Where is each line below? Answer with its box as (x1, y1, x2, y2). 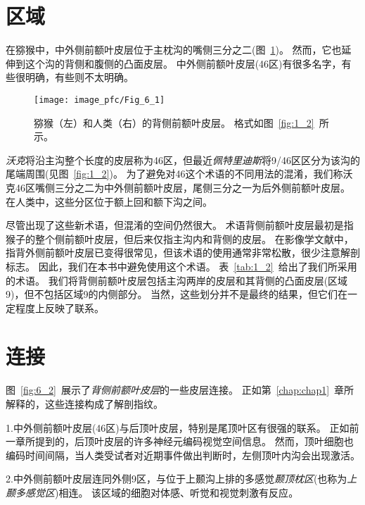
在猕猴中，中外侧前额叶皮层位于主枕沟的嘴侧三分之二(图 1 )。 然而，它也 (6, 42, 342, 57)
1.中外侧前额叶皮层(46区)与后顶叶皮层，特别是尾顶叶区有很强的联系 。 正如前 (6, 420, 359, 435)
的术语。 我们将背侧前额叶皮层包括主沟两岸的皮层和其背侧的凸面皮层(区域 (6, 273, 348, 287)
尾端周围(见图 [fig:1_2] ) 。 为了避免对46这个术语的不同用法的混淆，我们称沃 (6, 166, 353, 181)
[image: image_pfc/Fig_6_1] (34, 94, 165, 105)
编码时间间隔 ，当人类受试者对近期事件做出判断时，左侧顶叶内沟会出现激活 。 (6, 447, 360, 462)
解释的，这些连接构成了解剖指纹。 (6, 397, 163, 411)
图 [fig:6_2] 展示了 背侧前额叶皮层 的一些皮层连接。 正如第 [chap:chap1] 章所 (6, 382, 354, 397)
